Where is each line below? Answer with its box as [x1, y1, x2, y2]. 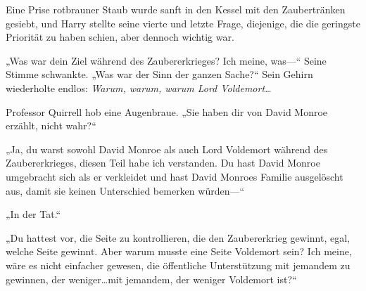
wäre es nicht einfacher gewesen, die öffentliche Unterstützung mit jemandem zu [6, 257, 351, 272]
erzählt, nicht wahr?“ [6, 118, 96, 133]
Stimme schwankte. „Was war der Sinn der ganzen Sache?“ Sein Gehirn [6, 67, 313, 82]
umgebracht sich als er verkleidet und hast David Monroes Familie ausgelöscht [6, 169, 343, 183]
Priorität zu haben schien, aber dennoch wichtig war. [6, 30, 234, 44]
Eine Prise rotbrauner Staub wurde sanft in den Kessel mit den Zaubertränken [6, 2, 346, 16]
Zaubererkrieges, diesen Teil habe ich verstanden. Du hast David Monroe [6, 155, 320, 170]
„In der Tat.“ [6, 207, 61, 221]
